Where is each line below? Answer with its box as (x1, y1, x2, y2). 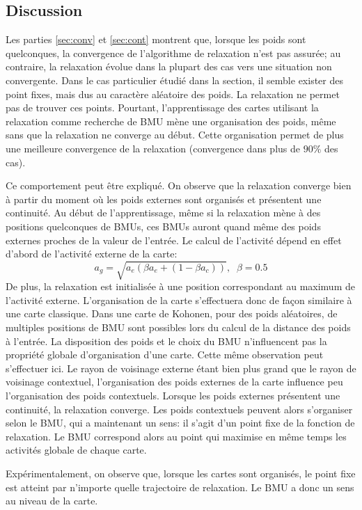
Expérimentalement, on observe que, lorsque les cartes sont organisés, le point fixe (6, 465, 356, 480)
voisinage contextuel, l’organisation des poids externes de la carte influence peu (6, 374, 343, 389)
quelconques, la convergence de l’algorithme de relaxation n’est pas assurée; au (6, 45, 341, 60)
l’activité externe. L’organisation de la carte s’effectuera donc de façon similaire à (6, 292, 352, 307)
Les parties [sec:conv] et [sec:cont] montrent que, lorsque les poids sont (6, 32, 306, 47)
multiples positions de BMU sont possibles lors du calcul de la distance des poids (6, 320, 351, 335)
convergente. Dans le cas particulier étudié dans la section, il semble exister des (6, 72, 343, 87)
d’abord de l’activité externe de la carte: (6, 246, 178, 261)
